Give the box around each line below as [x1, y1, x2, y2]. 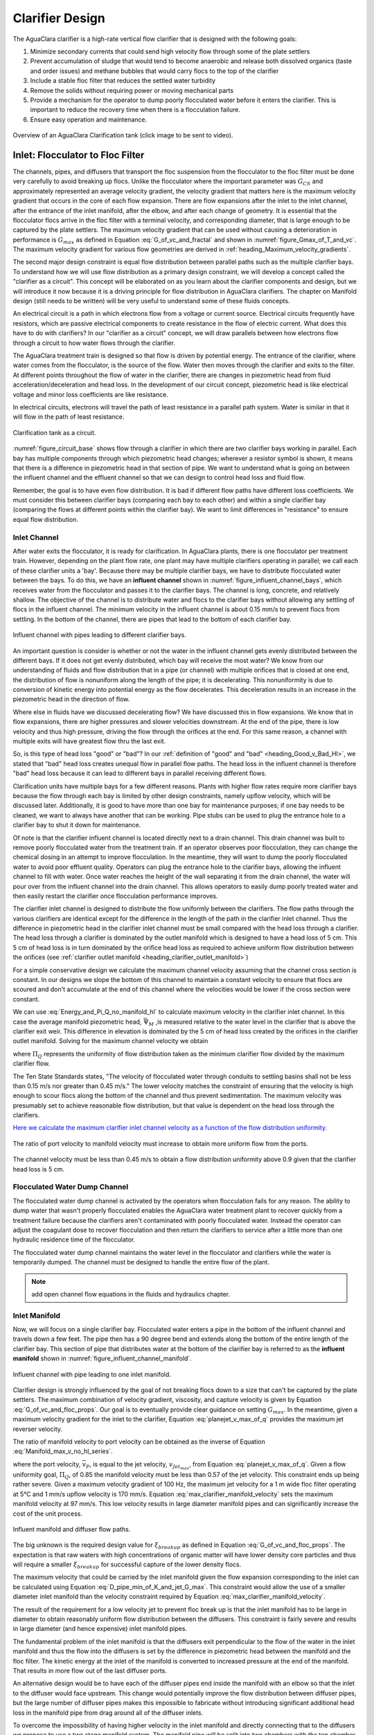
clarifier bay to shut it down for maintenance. [12, 821, 141, 829]
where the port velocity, [12, 1459, 81, 1468]
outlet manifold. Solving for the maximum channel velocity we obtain [12, 1037, 208, 1045]
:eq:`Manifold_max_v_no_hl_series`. [12, 1447, 114, 1455]
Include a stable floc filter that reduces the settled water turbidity [30, 76, 216, 85]
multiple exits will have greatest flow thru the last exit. [12, 737, 166, 745]
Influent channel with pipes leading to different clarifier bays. [12, 631, 186, 639]
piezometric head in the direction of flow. [12, 695, 130, 704]
